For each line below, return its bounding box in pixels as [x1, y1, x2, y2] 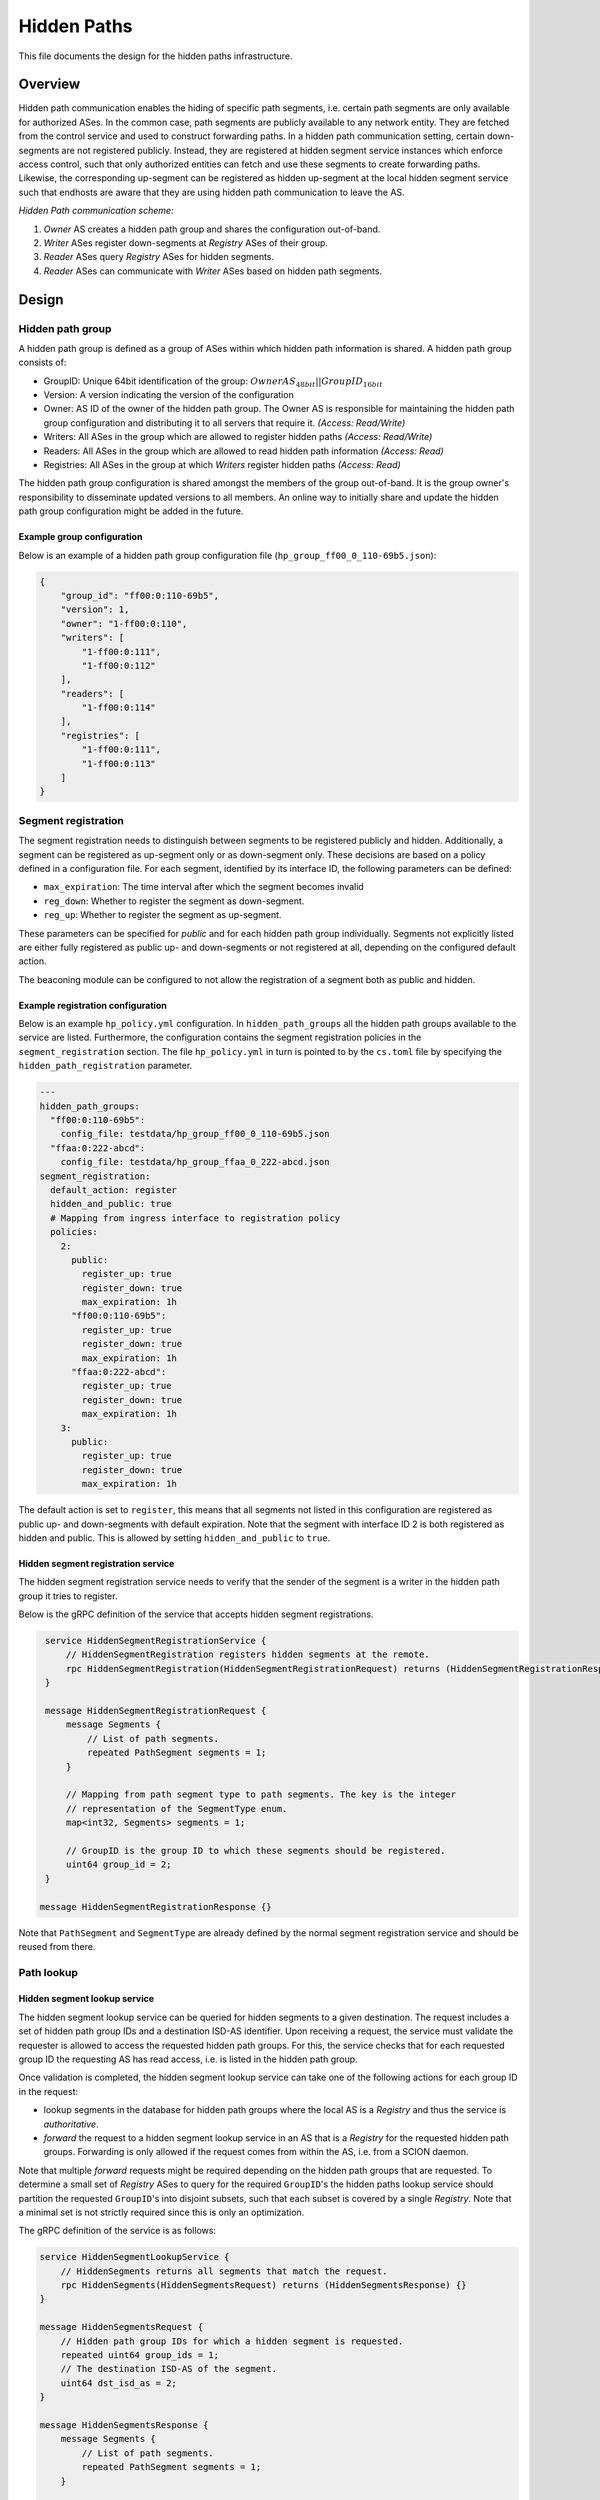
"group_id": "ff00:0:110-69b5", [60, 590, 220, 601]
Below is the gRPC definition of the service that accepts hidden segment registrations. [18, 1608, 374, 1620]
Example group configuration [18, 531, 143, 543]
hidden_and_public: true [50, 1198, 172, 1210]
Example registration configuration [18, 999, 167, 1011]
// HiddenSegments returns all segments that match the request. [60, 2265, 388, 2277]
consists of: [18, 356, 67, 369]
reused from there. [18, 1940, 96, 1952]
